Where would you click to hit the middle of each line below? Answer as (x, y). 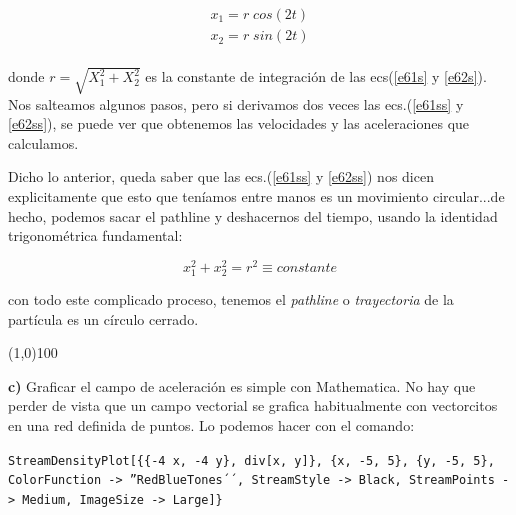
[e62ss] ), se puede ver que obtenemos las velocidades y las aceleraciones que (239, 123)
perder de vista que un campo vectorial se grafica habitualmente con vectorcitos (253, 405)
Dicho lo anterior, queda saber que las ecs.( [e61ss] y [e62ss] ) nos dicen (221, 176)
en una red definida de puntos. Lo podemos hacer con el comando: (211, 425)
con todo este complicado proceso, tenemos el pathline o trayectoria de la (231, 299)
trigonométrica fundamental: (95, 235)
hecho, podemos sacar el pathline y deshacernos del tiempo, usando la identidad (253, 215)
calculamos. (43, 142)
